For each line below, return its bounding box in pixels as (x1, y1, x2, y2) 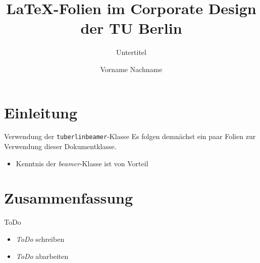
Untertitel (116, 47, 146, 57)
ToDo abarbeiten (16, 250, 69, 261)
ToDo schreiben (16, 234, 65, 244)
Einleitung (4, 102, 78, 122)
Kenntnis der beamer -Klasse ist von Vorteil (16, 158, 148, 168)
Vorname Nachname (100, 63, 163, 74)
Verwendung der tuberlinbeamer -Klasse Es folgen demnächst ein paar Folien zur (4, 131, 256, 142)
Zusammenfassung (4, 187, 133, 208)
